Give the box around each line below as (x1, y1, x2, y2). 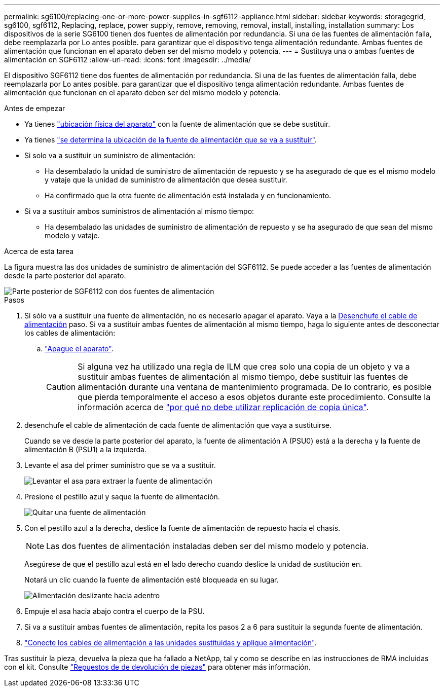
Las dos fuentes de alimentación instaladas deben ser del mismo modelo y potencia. (46, 541, 369, 551)
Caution (46, 382, 76, 392)
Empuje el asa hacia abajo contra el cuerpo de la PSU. (24, 607, 205, 615)
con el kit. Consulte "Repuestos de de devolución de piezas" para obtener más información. (4, 663, 311, 671)
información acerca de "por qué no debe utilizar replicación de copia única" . (78, 402, 369, 412)
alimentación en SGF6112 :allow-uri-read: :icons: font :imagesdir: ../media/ (4, 55, 251, 64)
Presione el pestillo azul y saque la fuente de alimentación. (24, 492, 220, 501)
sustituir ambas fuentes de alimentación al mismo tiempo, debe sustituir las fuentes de (78, 372, 408, 382)
